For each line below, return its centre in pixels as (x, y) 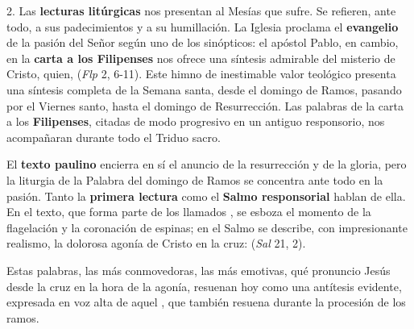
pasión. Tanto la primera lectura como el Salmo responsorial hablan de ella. (206, 196)
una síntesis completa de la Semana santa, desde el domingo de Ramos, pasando (204, 89)
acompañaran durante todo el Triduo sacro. (114, 137)
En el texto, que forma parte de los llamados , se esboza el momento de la (189, 212)
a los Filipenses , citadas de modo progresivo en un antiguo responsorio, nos (196, 121)
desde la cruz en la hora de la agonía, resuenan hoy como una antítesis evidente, (204, 286)
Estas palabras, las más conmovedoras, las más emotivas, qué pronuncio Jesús (199, 270)
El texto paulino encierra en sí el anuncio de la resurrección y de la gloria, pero (207, 164)
